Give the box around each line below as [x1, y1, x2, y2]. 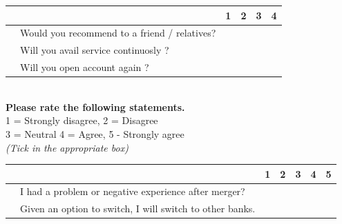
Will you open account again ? [20, 60, 149, 74]
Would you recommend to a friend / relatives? [20, 26, 216, 40]
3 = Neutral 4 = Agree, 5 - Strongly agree [6, 126, 184, 141]
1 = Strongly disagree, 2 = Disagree [6, 113, 158, 128]
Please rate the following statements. [6, 99, 185, 114]
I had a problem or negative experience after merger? [20, 184, 245, 198]
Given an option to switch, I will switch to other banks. [20, 201, 256, 216]
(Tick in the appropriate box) [6, 140, 129, 154]
